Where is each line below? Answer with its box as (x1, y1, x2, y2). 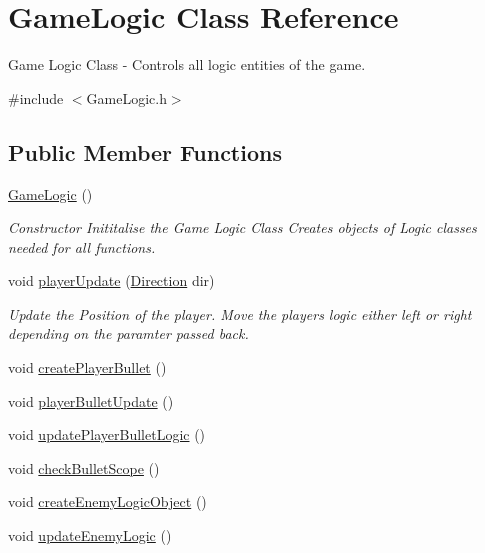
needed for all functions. (8, 236, 156, 257)
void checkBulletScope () (8, 457, 160, 478)
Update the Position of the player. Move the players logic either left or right (8, 303, 472, 324)
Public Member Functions (8, 136, 282, 167)
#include (8, 87, 64, 108)
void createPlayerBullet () (8, 357, 167, 378)
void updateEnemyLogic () (8, 525, 172, 546)
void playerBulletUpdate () (8, 390, 174, 411)
